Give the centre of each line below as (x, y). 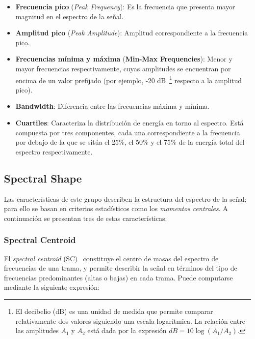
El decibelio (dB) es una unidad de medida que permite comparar (114, 311)
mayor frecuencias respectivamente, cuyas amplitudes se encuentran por (123, 68)
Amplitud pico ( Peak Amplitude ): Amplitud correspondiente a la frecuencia (132, 33)
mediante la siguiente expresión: (52, 287)
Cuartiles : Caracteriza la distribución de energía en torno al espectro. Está (129, 123)
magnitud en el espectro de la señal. (69, 16)
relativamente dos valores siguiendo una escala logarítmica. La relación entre (130, 321)
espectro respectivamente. (54, 151)
